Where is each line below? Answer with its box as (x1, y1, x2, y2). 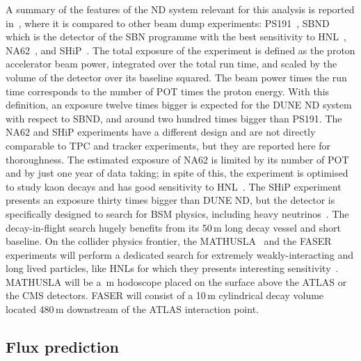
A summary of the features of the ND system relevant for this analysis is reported (6, 2, 355, 16)
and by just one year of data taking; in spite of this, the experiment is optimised (6, 166, 348, 180)
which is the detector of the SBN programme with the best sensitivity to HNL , (6, 29, 347, 44)
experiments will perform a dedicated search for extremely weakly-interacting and (6, 247, 354, 262)
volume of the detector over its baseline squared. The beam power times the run (6, 70, 347, 84)
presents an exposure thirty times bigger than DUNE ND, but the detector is (6, 193, 335, 207)
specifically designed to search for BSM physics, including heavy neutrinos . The (6, 206, 349, 220)
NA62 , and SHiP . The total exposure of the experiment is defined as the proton (6, 42, 355, 57)
